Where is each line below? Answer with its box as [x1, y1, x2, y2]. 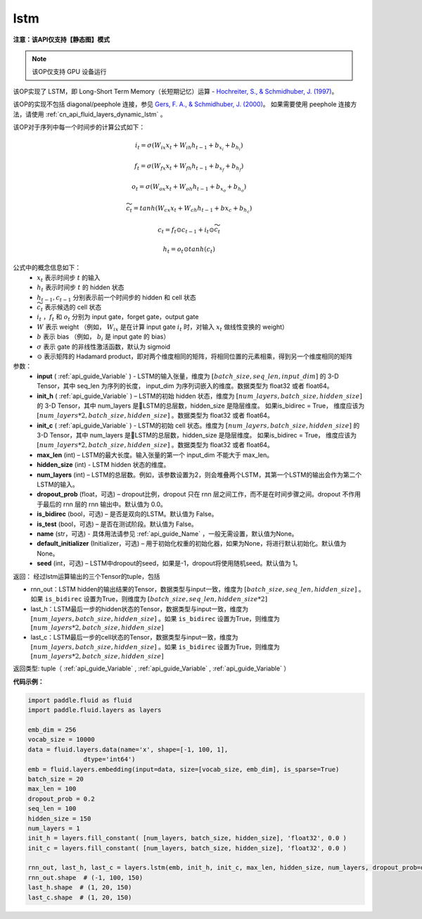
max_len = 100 [27, 785, 77, 793]
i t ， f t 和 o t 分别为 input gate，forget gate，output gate [37, 313, 199, 323]
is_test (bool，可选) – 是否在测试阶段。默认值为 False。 [37, 520, 198, 528]
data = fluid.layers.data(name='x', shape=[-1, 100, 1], [27, 745, 229, 754]
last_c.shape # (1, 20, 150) [27, 893, 132, 901]
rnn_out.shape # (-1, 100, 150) [27, 873, 143, 882]
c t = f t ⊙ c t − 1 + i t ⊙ [158, 225, 215, 235]
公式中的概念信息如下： [13, 263, 81, 272]
